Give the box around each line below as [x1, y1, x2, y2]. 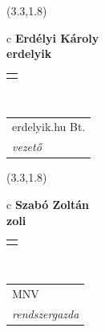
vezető [12, 138, 42, 155]
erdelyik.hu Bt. [12, 118, 86, 135]
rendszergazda [12, 305, 79, 322]
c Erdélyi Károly [6, 29, 99, 46]
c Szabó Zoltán [6, 195, 90, 212]
